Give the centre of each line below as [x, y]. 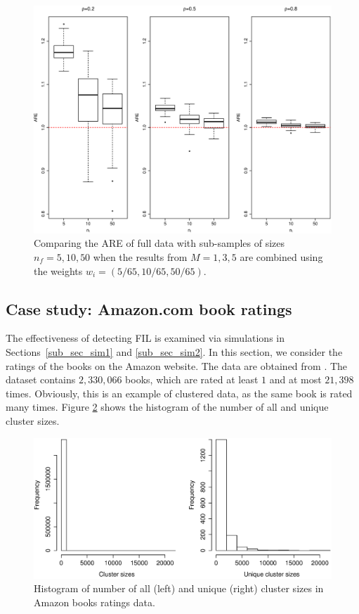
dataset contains [41, 379]
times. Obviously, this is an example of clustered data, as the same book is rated [179, 393]
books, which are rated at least [192, 379]
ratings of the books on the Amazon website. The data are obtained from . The [177, 365]
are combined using [281, 256]
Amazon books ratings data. [94, 602]
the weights [58, 270]
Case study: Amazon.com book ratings [149, 308]
